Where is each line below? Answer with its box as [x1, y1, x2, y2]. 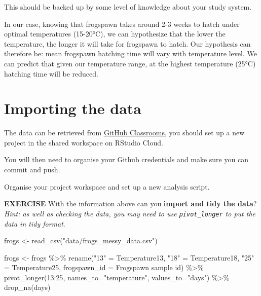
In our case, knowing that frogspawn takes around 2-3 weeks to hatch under [4, 18, 240, 29]
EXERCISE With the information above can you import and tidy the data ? [4, 198, 257, 209]
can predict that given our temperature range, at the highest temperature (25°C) [4, 58, 256, 68]
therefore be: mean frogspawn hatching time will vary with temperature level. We [4, 48, 257, 59]
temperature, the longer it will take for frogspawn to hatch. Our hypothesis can [4, 38, 251, 49]
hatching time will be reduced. [4, 68, 98, 79]
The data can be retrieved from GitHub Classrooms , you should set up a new [4, 127, 245, 138]
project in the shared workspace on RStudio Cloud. [4, 137, 163, 147]
